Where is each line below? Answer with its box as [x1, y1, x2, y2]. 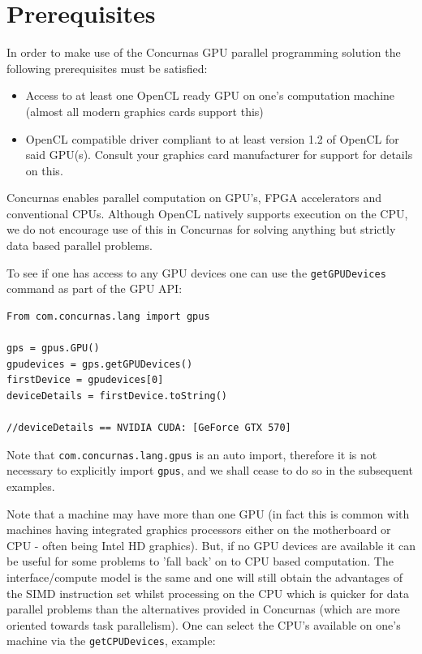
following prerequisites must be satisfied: [6, 59, 208, 76]
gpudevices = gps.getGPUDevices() [6, 358, 193, 370]
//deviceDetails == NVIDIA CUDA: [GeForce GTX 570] [6, 422, 291, 434]
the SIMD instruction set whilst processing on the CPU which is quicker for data [6, 584, 410, 601]
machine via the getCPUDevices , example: [6, 632, 216, 649]
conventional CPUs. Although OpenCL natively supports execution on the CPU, [6, 204, 408, 222]
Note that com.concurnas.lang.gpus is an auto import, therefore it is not [6, 445, 377, 463]
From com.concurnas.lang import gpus [6, 310, 210, 322]
